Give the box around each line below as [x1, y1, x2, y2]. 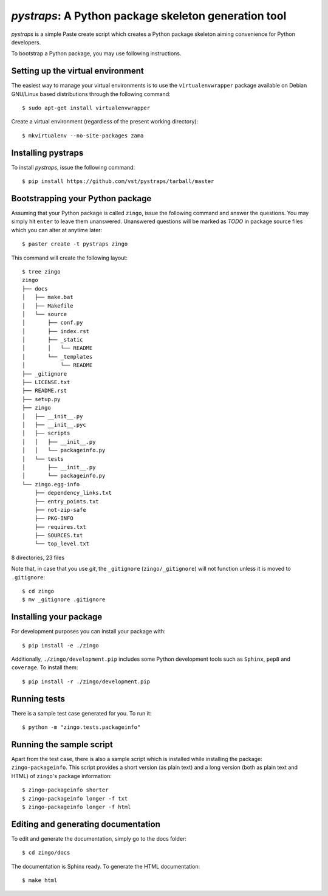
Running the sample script [11, 739, 114, 750]
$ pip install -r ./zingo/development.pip [22, 678, 151, 685]
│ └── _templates [22, 353, 93, 360]
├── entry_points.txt [34, 498, 100, 505]
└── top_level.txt [34, 540, 90, 547]
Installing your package [11, 612, 103, 622]
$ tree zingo [22, 268, 61, 275]
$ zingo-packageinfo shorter [22, 787, 109, 793]
